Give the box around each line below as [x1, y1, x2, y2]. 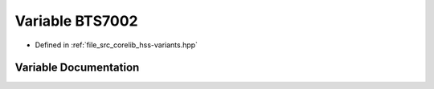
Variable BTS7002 [14, 12, 138, 30]
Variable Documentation [14, 61, 140, 75]
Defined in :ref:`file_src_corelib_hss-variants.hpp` [35, 40, 199, 50]
